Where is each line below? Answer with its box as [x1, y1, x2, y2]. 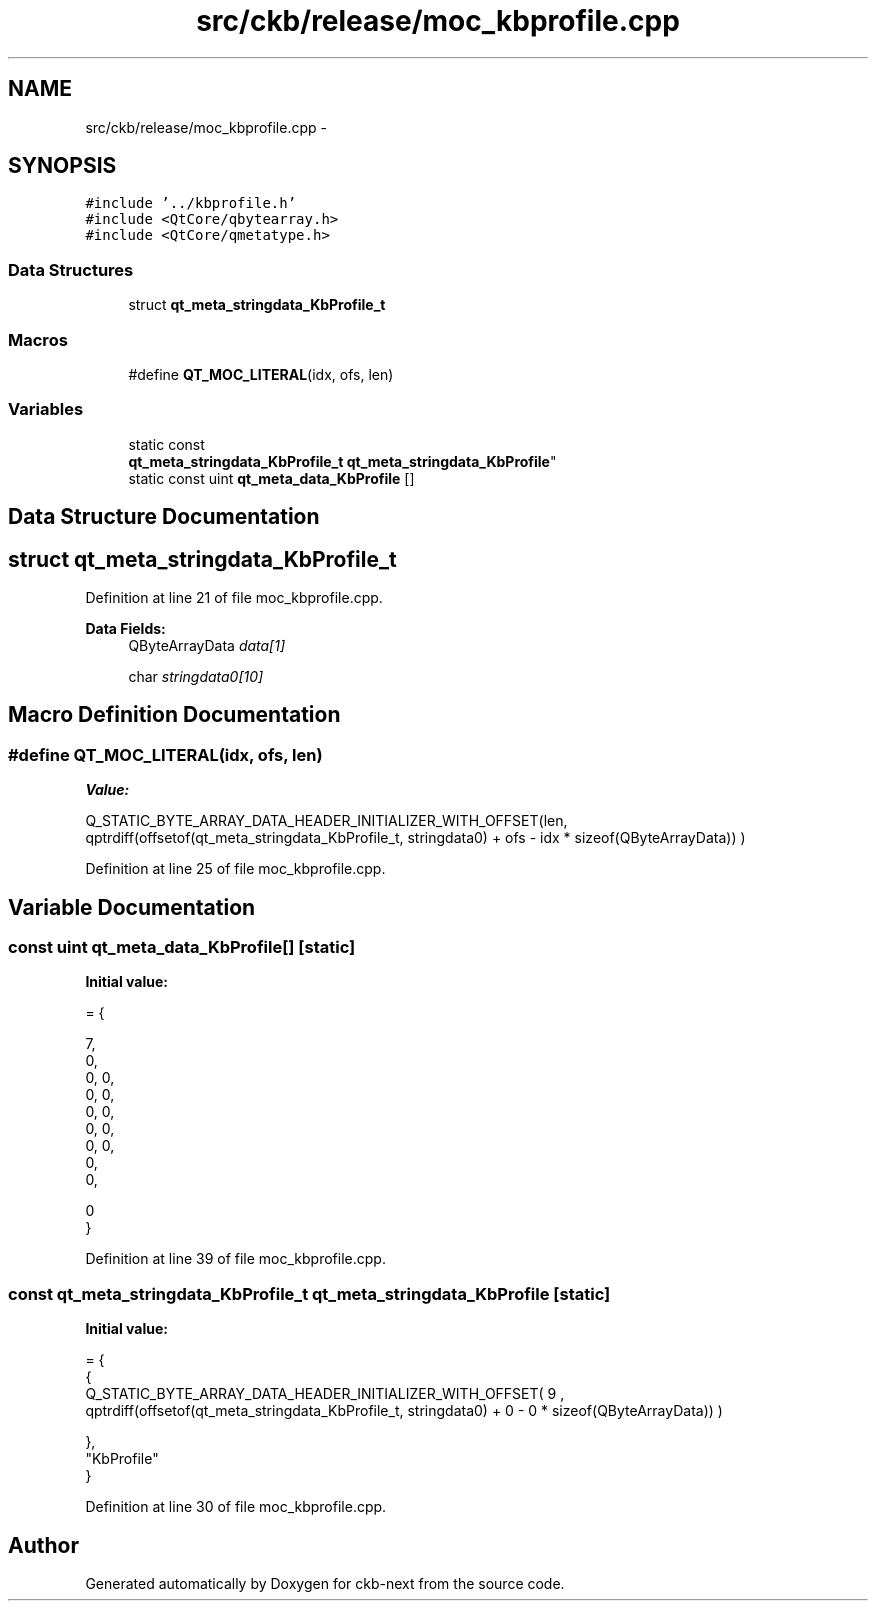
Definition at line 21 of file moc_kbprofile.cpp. [85, 588, 383, 606]
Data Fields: [85, 619, 166, 637]
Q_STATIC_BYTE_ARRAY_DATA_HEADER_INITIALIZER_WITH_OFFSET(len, [85, 812, 568, 830]
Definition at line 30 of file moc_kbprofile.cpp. [85, 1498, 387, 1516]
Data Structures [8, 259, 134, 280]
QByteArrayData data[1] [128, 636, 286, 654]
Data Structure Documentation [8, 504, 320, 530]
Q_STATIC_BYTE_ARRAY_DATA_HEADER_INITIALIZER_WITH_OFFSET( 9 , [85, 1385, 565, 1403]
